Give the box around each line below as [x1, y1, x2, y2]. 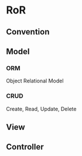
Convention [6, 27, 50, 37]
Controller [6, 142, 44, 152]
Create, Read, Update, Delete [6, 105, 77, 112]
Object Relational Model [6, 77, 64, 85]
